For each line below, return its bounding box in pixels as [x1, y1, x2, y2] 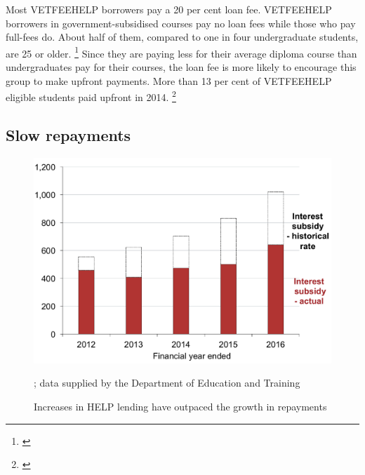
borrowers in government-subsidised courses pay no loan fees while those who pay [6, 15, 356, 30]
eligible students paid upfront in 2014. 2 [6, 88, 176, 104]
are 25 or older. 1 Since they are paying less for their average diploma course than [6, 44, 357, 60]
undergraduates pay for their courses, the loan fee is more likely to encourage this [6, 60, 357, 74]
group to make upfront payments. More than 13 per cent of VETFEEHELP [6, 73, 332, 88]
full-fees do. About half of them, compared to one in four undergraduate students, [6, 29, 359, 44]
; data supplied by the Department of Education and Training [34, 375, 300, 390]
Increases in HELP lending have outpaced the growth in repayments [34, 399, 327, 414]
